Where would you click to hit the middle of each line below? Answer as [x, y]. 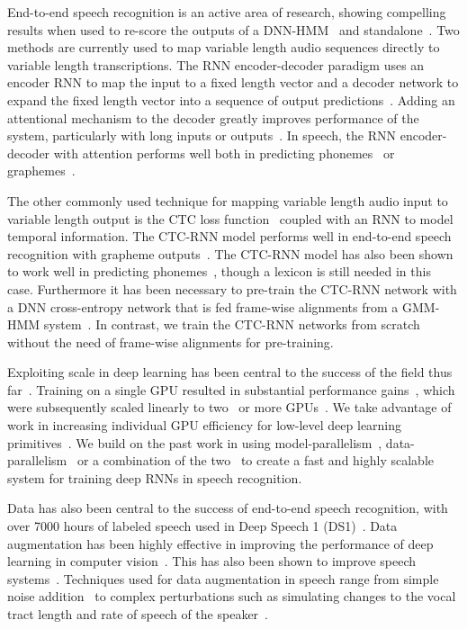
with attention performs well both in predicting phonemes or [224, 153]
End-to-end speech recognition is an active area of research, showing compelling [227, 12]
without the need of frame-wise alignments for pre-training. [171, 341]
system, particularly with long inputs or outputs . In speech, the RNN [202, 135]
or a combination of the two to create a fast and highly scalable [256, 460]
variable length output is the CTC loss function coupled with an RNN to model [230, 218]
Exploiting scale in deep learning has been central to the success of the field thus [230, 372]
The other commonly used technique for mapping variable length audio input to [228, 200]
